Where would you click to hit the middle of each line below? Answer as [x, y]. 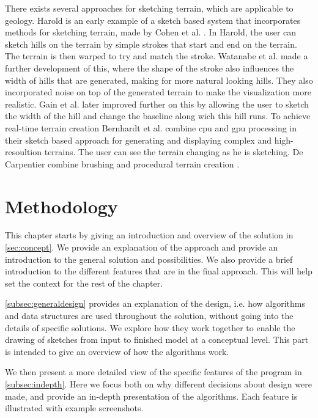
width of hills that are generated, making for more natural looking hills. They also [159, 80]
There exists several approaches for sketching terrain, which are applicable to [149, 8]
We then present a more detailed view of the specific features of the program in [153, 372]
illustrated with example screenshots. [74, 408]
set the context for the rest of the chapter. [84, 283]
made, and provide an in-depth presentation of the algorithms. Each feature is [151, 396]
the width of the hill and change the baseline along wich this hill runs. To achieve [158, 116]
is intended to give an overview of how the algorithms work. [117, 351]
